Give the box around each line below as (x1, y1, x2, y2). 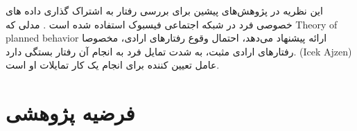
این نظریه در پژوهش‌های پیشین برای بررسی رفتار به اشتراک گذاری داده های (6, 3, 323, 17)
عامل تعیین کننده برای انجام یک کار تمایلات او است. (6, 58, 220, 72)
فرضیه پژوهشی (6, 98, 135, 127)
